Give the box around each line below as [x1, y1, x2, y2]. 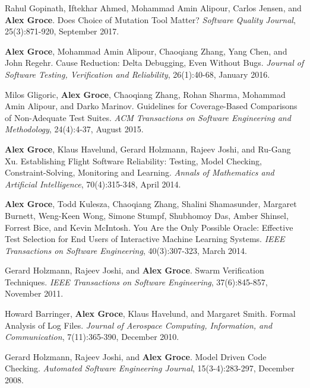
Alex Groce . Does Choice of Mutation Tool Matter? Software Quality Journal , [5, 13, 296, 26]
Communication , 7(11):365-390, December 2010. [5, 330, 179, 343]
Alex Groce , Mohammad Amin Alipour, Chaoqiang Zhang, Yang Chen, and [5, 44, 287, 57]
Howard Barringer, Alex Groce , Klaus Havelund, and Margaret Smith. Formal [5, 307, 296, 320]
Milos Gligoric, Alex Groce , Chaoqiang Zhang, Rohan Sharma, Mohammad [5, 88, 286, 100]
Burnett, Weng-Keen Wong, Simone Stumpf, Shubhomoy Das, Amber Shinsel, [5, 209, 289, 221]
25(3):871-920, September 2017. [5, 25, 119, 37]
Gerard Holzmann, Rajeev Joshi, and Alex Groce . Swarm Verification [5, 264, 264, 276]
